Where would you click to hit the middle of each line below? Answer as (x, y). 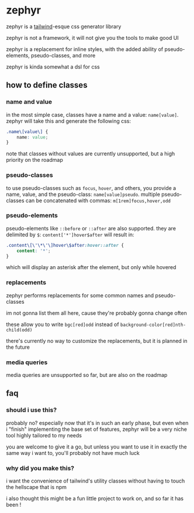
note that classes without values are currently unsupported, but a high (91, 154)
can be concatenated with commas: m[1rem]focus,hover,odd (98, 201)
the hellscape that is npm (37, 487)
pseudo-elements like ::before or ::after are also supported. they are (91, 228)
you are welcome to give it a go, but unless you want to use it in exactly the (96, 447)
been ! (14, 505)
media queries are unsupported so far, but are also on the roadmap (87, 375)
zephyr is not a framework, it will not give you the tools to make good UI (93, 38)
